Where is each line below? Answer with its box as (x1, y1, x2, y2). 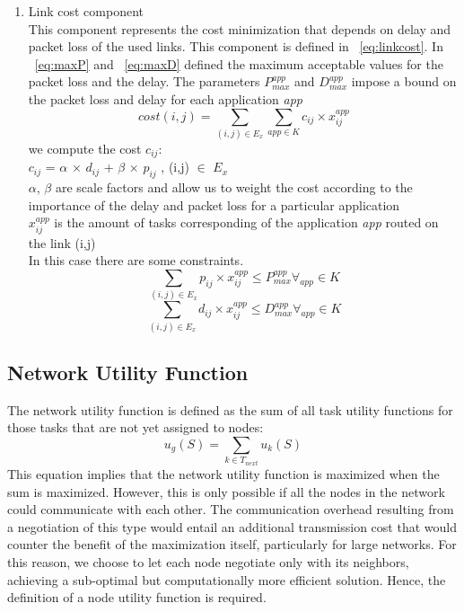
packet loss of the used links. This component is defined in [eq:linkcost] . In (28, 37, 443, 56)
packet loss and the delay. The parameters (28, 72, 260, 91)
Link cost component (28, 2, 144, 20)
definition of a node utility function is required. (7, 588, 267, 607)
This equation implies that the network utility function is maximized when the (7, 464, 440, 483)
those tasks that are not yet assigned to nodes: (7, 418, 264, 437)
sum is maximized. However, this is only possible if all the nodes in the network (7, 482, 445, 501)
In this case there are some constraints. (28, 251, 244, 270)
